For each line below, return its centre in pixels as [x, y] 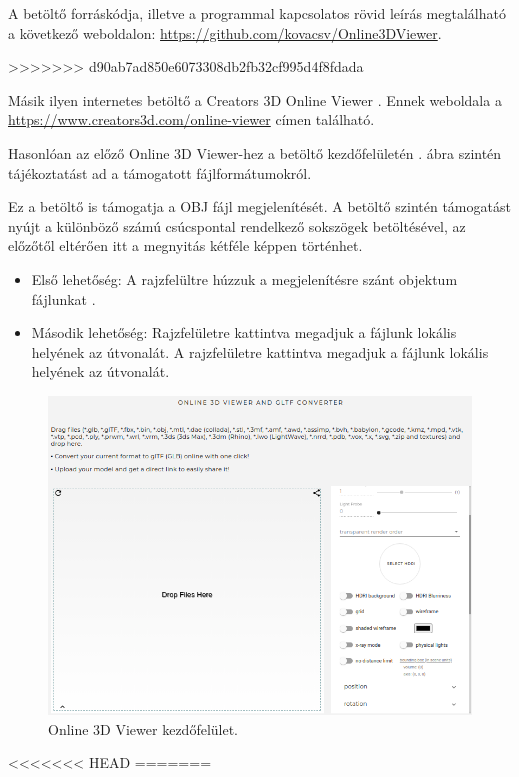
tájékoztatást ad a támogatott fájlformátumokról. [160, 172]
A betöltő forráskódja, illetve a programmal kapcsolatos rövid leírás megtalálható [257, 13]
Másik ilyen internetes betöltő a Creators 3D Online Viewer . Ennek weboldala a [255, 99]
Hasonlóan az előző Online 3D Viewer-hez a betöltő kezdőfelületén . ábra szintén [255, 152]
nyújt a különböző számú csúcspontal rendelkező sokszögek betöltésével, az [237, 225]
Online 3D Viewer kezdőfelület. [143, 728]
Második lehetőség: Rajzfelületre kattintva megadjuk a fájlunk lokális [244, 332]
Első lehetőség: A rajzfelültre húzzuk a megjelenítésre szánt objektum [244, 278]
